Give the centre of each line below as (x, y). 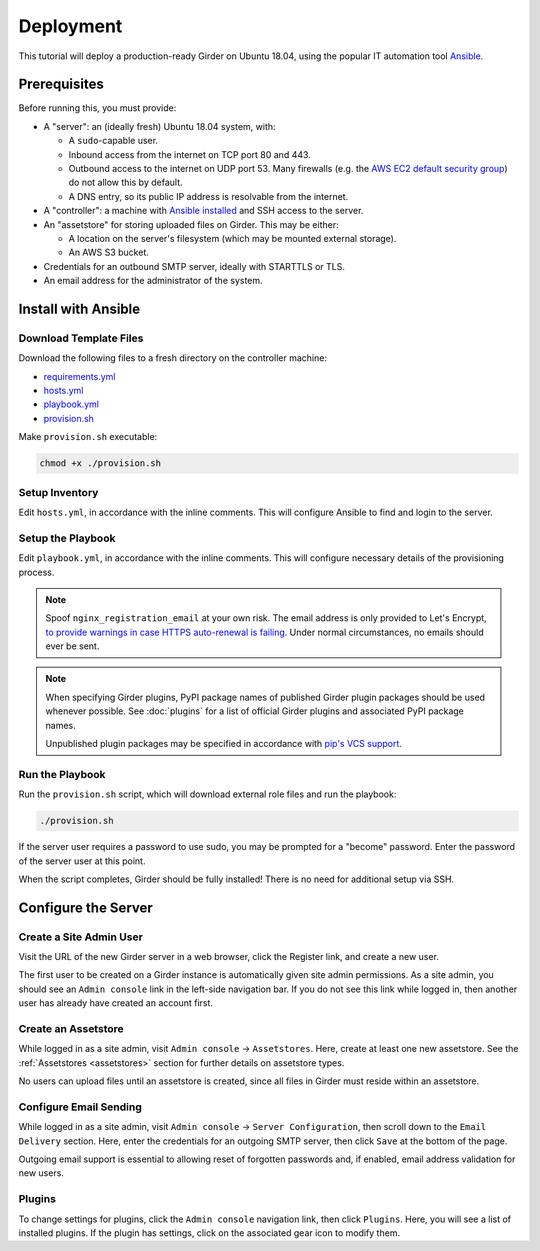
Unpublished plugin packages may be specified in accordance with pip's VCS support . (223, 744)
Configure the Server (86, 907)
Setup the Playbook (67, 538)
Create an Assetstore (71, 1028)
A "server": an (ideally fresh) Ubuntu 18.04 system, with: (159, 126)
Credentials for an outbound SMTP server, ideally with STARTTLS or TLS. (194, 266)
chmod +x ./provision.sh (100, 463)
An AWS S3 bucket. (109, 252)
